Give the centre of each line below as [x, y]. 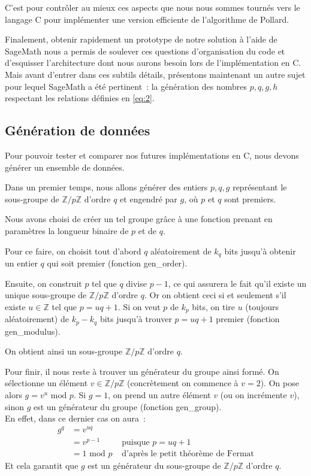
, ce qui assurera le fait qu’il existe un [237, 283]
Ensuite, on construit [43, 283]
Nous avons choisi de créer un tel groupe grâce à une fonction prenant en [139, 219]
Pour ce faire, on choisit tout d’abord [73, 251]
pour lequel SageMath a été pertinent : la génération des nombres [126, 86]
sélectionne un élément [46, 383]
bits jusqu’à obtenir [260, 251]
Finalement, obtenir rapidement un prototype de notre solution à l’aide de [141, 39]
